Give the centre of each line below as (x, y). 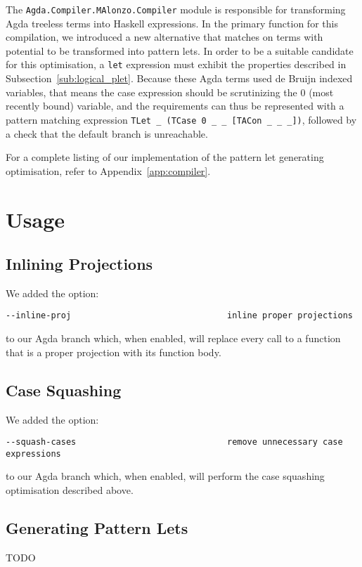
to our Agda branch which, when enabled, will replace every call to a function (173, 338)
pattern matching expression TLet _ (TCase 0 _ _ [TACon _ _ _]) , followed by (181, 119)
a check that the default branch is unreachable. (107, 133)
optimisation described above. (70, 490)
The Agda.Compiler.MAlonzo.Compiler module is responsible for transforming (176, 9)
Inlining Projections (79, 264)
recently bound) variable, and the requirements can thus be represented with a (175, 106)
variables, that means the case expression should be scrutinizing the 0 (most (170, 92)
